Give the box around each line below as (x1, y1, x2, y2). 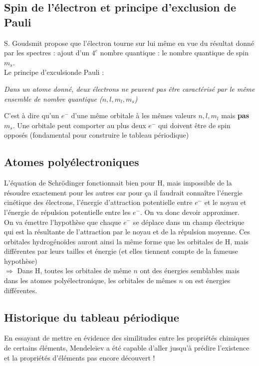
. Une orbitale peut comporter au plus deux (12, 120, 146, 130)
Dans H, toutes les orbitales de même (17, 265, 131, 276)
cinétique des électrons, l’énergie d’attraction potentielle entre (4, 197, 193, 207)
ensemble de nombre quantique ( (4, 93, 102, 104)
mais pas (221, 110, 250, 121)
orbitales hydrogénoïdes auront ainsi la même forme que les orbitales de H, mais (4, 236, 249, 246)
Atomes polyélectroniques (4, 154, 139, 170)
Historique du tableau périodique (4, 309, 179, 325)
